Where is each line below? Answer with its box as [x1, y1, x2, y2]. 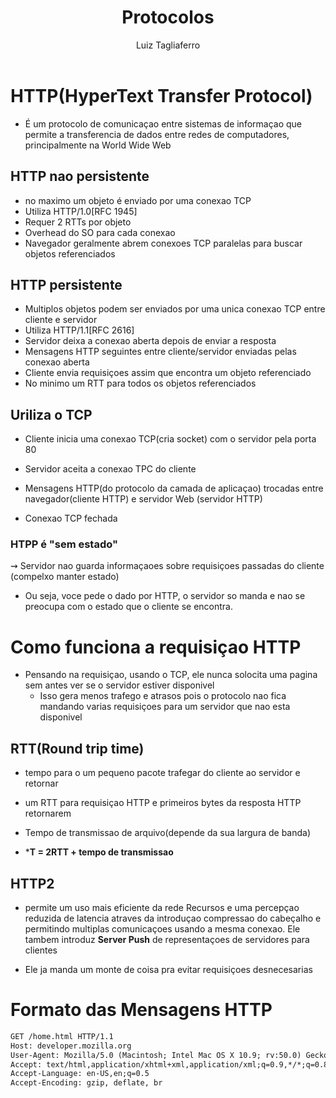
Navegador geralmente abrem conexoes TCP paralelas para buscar [24, 237, 303, 249]
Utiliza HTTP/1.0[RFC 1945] [24, 205, 138, 217]
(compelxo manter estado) [10, 571, 120, 583]
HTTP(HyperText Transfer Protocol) [10, 84, 313, 107]
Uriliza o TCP [10, 406, 93, 423]
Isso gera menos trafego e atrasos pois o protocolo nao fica [39, 690, 287, 702]
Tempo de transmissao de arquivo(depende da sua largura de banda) [24, 827, 312, 839]
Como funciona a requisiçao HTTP [10, 636, 302, 658]
